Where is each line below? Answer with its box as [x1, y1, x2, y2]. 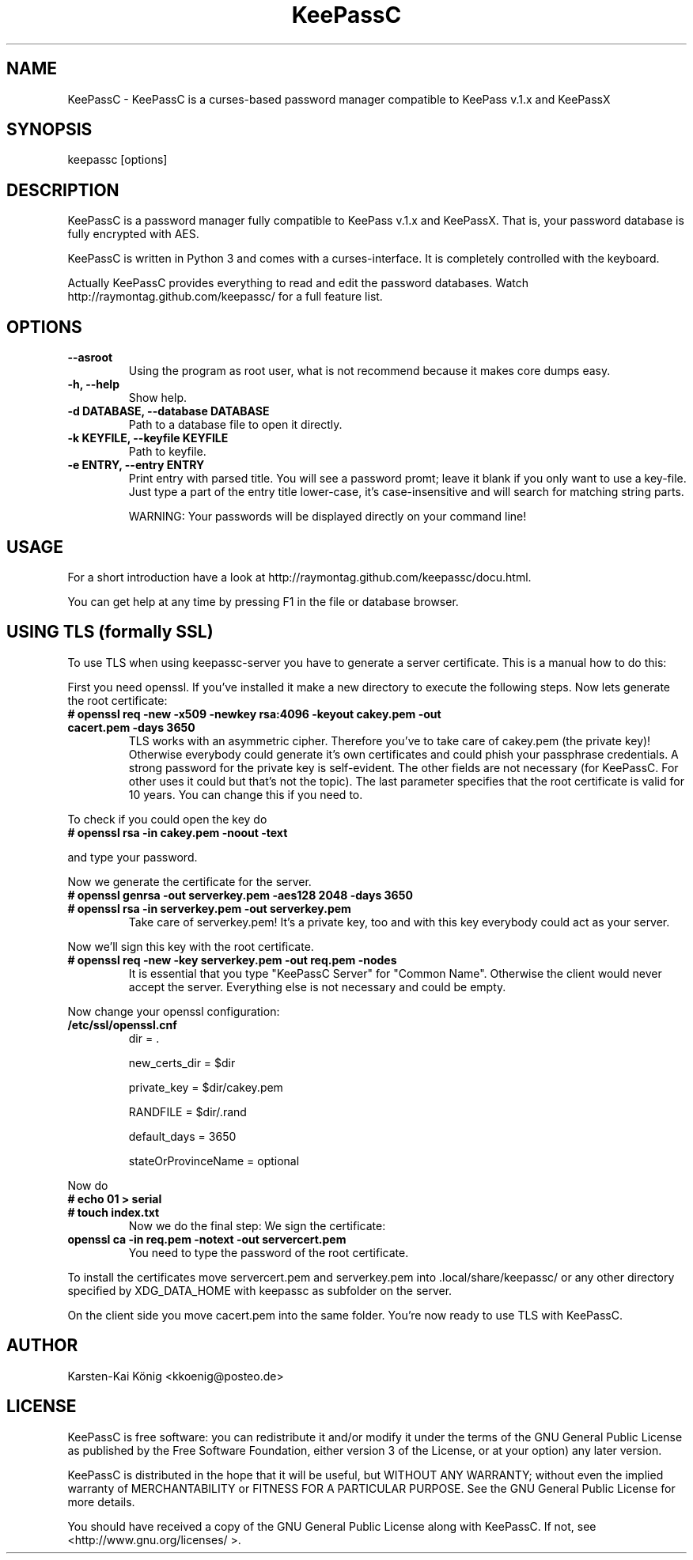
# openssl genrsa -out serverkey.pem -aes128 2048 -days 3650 [67, 888, 413, 902]
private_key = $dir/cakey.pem [128, 1080, 283, 1094]
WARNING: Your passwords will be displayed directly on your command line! [128, 509, 527, 524]
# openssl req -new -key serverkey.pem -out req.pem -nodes [67, 952, 397, 967]
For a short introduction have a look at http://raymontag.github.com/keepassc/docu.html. [67, 570, 532, 584]
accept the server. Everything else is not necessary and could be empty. [128, 979, 506, 994]
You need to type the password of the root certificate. [128, 1245, 409, 1259]
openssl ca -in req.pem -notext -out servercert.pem [67, 1232, 346, 1246]
